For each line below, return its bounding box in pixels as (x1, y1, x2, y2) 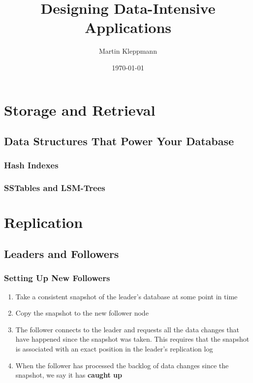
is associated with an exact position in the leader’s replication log (15, 343, 213, 353)
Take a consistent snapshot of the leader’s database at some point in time (15, 291, 238, 301)
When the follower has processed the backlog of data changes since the (15, 360, 229, 370)
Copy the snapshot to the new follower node (15, 308, 149, 318)
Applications (84, 17, 172, 37)
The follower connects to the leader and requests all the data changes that (15, 324, 240, 334)
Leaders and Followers (4, 246, 119, 261)
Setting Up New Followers (4, 272, 110, 284)
